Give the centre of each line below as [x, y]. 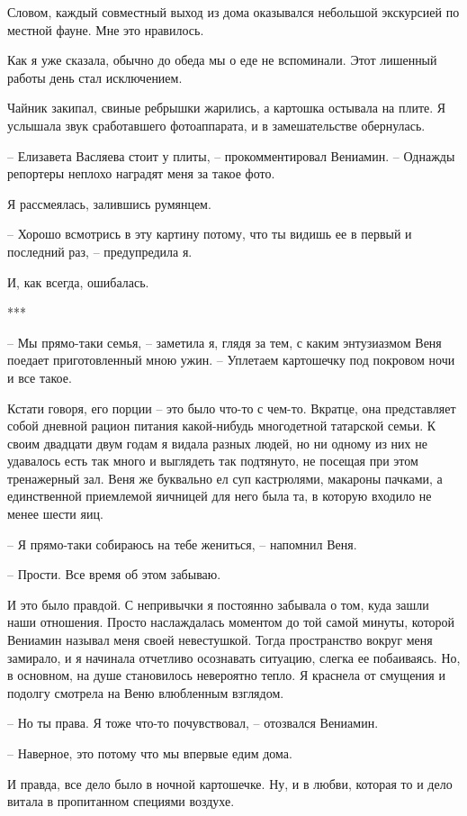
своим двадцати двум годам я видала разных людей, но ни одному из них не [217, 443]
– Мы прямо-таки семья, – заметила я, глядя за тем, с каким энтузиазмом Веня [225, 342]
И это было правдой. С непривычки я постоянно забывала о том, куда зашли [218, 604]
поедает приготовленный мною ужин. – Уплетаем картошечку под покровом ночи [231, 360]
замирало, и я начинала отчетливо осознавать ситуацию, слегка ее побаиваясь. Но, [234, 657]
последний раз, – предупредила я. [100, 251]
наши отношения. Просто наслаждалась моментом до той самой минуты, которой [231, 622]
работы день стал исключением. [95, 77]
